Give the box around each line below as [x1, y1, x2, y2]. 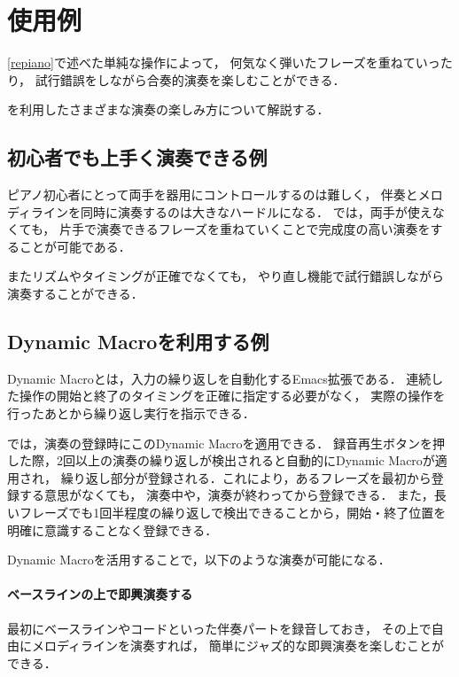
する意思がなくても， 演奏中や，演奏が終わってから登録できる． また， [19, 486, 434, 504]
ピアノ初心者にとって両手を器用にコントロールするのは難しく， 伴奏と [7, 185, 418, 204]
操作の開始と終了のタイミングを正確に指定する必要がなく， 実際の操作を [19, 386, 446, 405]
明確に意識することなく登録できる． [7, 520, 218, 539]
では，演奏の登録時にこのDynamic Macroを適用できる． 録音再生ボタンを [7, 433, 432, 452]
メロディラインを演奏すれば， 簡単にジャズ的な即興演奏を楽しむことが [31, 636, 444, 655]
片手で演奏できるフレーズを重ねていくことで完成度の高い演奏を [58, 220, 431, 238]
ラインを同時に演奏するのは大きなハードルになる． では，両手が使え [31, 202, 432, 221]
